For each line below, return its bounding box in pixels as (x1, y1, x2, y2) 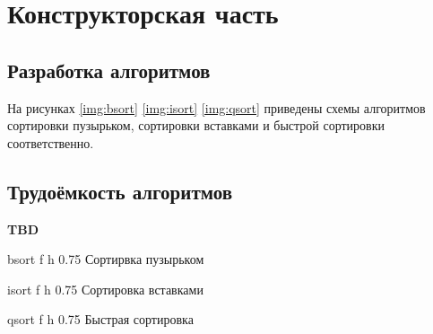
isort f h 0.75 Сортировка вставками (7, 279, 204, 298)
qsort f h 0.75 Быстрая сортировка (7, 310, 194, 329)
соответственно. (7, 133, 94, 152)
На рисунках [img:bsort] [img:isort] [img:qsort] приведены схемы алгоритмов (7, 98, 426, 117)
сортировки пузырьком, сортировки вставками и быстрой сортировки (7, 116, 385, 135)
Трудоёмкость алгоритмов (7, 177, 233, 205)
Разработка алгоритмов (7, 56, 211, 83)
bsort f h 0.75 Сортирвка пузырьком (7, 250, 204, 268)
